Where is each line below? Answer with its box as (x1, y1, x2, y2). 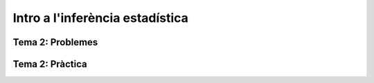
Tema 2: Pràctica (12, 58, 87, 70)
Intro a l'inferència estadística (12, 10, 188, 25)
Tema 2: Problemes (12, 36, 98, 48)
